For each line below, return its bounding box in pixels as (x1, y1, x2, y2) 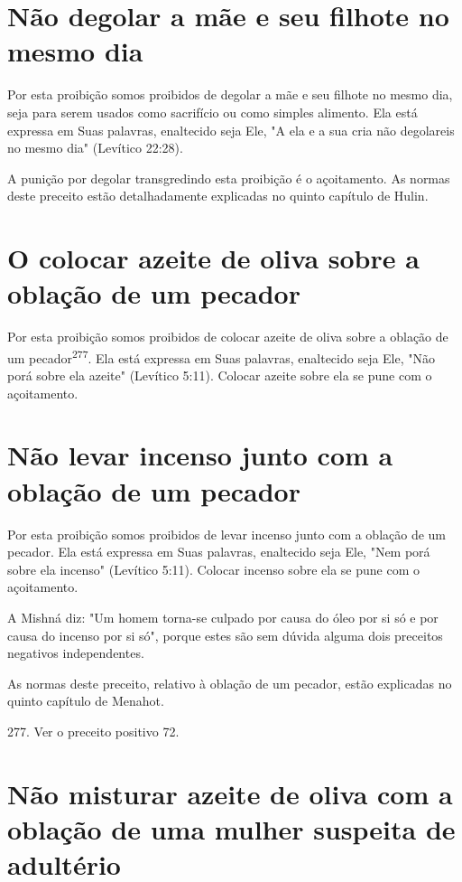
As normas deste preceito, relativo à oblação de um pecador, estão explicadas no (7, 673, 452, 692)
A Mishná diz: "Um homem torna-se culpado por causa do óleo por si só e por (7, 607, 439, 626)
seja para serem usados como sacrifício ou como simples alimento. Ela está (7, 102, 418, 121)
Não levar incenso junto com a (7, 436, 393, 474)
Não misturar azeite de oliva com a (7, 774, 453, 812)
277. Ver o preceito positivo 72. (7, 721, 180, 740)
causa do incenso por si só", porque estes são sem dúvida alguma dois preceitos (7, 625, 443, 644)
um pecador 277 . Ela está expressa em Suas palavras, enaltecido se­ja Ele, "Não (7, 345, 436, 367)
